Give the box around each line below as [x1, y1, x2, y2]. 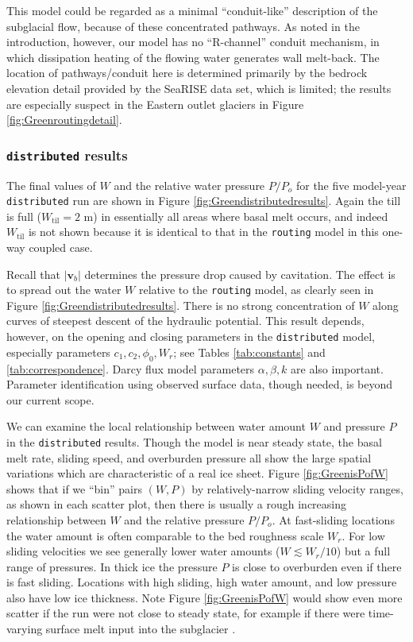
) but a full [336, 543, 391, 559]
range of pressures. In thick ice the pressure [6, 558, 218, 574]
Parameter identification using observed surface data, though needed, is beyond [6, 376, 393, 393]
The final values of [6, 176, 96, 193]
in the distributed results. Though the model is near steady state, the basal [6, 433, 382, 450]
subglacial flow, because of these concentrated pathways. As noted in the [6, 17, 360, 34]
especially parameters [6, 343, 110, 360]
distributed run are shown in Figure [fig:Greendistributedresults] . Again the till [6, 192, 401, 209]
